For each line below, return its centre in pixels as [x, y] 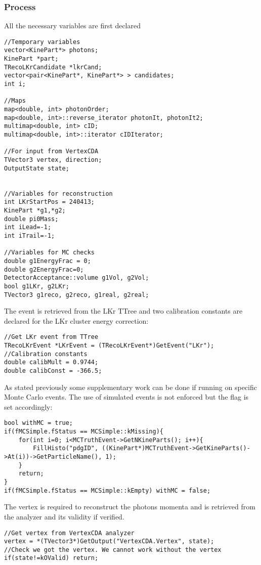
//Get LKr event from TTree [51, 337]
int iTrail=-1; [30, 235]
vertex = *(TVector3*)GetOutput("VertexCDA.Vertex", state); [109, 541]
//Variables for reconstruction [58, 193]
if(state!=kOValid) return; [51, 558]
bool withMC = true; [39, 423]
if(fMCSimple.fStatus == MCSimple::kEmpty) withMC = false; [107, 490]
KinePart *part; [31, 59]
